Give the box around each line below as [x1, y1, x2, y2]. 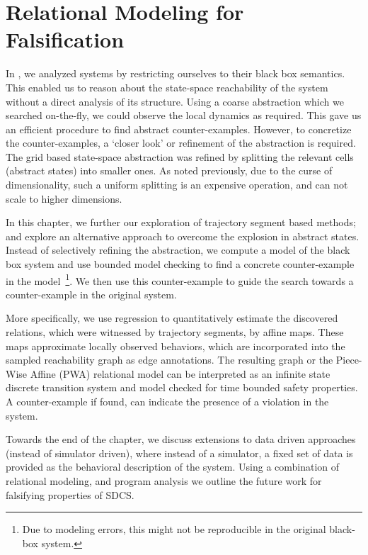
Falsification [6, 25, 125, 54]
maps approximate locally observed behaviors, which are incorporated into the [6, 338, 345, 353]
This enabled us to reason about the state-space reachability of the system [6, 79, 328, 94]
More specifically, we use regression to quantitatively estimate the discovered [6, 310, 338, 325]
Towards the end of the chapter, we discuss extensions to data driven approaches [6, 432, 356, 447]
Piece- [335, 352, 362, 367]
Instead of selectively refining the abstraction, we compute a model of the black [6, 242, 350, 257]
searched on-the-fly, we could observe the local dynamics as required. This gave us [6, 108, 362, 123]
